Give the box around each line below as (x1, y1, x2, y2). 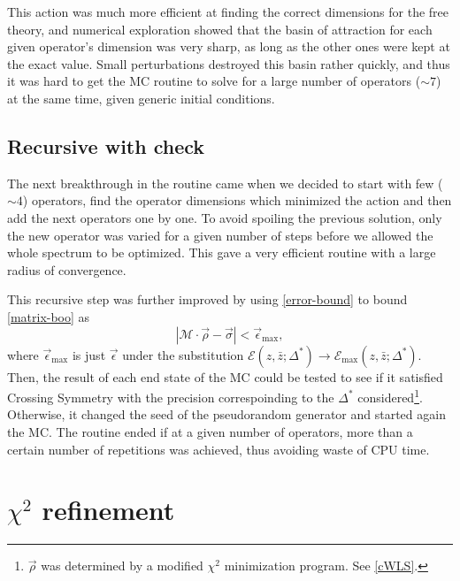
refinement (42, 492, 175, 528)
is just (72, 345, 106, 363)
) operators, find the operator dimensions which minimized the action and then (22, 191, 452, 210)
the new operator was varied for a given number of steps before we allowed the (7, 226, 433, 244)
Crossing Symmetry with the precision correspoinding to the (7, 387, 334, 406)
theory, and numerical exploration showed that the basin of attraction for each (7, 19, 433, 38)
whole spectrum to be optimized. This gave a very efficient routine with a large (7, 243, 436, 262)
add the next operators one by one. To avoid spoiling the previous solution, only (7, 208, 442, 226)
